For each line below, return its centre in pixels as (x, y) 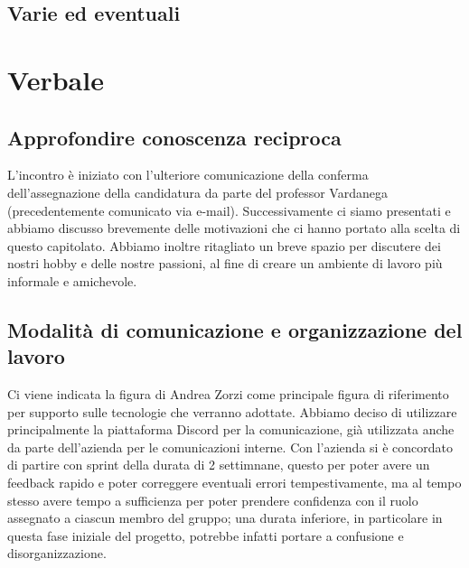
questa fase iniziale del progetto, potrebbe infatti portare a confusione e (206, 535)
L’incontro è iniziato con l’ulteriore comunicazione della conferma (188, 175)
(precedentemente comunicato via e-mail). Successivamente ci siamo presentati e (229, 210)
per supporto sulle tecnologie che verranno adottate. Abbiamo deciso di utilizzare (232, 411)
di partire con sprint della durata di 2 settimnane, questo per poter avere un (219, 465)
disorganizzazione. (57, 553)
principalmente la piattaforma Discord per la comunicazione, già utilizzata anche (231, 429)
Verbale (56, 79)
